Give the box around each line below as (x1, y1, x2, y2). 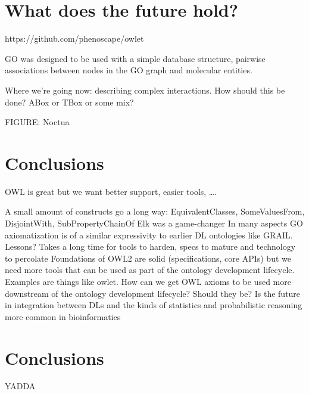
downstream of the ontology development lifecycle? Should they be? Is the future (5, 287, 301, 299)
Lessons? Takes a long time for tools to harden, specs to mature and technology (5, 240, 296, 253)
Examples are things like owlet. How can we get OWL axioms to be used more (5, 275, 291, 287)
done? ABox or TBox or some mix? (5, 95, 134, 108)
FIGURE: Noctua (5, 116, 70, 128)
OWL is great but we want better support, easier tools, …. (5, 185, 217, 197)
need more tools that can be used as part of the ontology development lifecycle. (5, 263, 295, 276)
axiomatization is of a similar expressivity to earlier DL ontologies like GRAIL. (5, 228, 293, 241)
